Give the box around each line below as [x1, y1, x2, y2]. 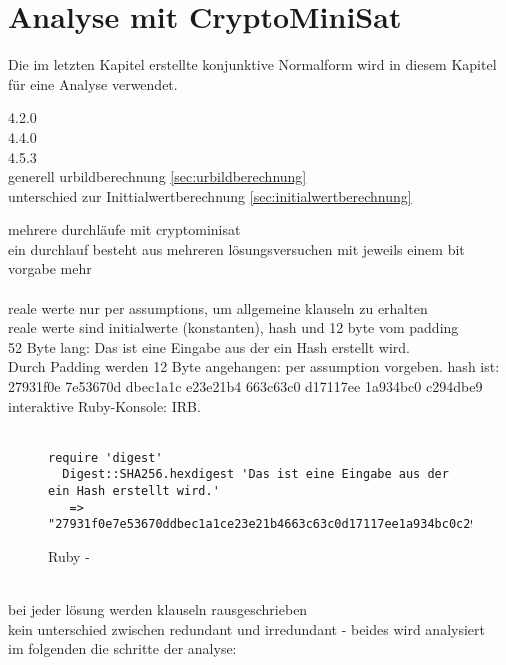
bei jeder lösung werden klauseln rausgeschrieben [8, 599, 308, 620]
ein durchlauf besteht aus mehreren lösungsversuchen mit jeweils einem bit [8, 238, 465, 259]
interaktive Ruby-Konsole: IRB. [8, 395, 201, 416]
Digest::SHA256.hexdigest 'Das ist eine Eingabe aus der [62, 467, 449, 482]
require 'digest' [48, 450, 163, 465]
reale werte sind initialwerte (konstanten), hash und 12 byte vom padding [8, 317, 459, 338]
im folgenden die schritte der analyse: [8, 638, 237, 659]
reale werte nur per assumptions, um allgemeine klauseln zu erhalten [8, 297, 428, 318]
